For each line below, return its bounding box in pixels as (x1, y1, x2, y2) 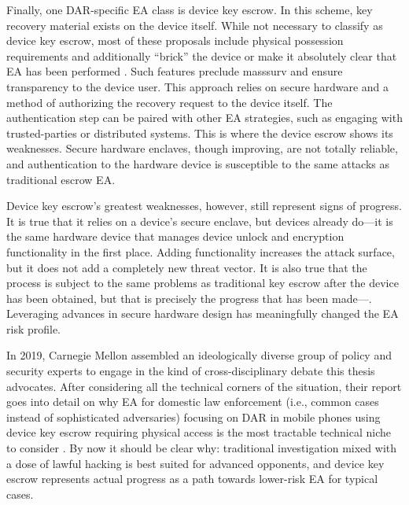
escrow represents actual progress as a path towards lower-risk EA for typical (6, 470, 378, 487)
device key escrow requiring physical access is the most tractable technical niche (6, 424, 391, 440)
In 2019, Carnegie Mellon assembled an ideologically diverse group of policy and (6, 347, 392, 363)
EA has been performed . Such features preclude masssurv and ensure (6, 63, 343, 79)
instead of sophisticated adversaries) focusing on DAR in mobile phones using (6, 408, 381, 425)
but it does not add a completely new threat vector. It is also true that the (6, 259, 367, 275)
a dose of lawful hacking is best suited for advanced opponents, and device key (6, 455, 385, 471)
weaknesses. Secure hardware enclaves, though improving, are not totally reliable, (6, 140, 398, 157)
